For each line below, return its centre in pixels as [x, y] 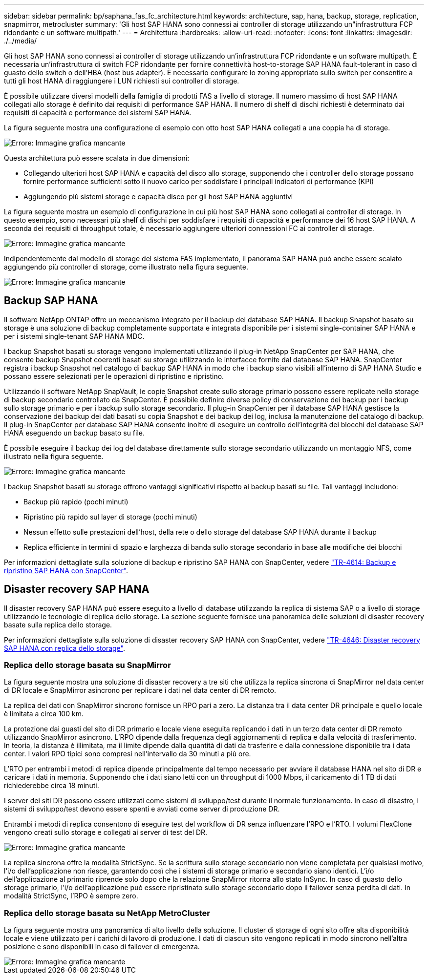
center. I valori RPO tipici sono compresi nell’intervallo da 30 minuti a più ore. [128, 754]
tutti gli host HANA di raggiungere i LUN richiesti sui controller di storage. [122, 81]
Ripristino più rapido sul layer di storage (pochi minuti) [110, 517]
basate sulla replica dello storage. [58, 624]
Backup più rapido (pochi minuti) [76, 501]
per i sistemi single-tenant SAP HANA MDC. [74, 336]
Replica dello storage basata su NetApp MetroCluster [107, 913]
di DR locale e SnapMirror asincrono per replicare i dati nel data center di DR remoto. [140, 690]
